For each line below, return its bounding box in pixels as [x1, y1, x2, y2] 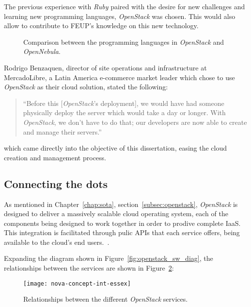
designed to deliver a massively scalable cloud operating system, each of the [4, 208, 228, 219]
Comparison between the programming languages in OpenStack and [23, 36, 224, 47]
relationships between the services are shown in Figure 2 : [4, 263, 174, 273]
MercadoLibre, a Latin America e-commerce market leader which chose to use [4, 72, 235, 82]
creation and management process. [4, 152, 106, 162]
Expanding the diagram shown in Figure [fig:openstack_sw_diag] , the [4, 253, 213, 263]
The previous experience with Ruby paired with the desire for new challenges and [4, 1, 245, 11]
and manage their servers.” [23, 126, 102, 136]
